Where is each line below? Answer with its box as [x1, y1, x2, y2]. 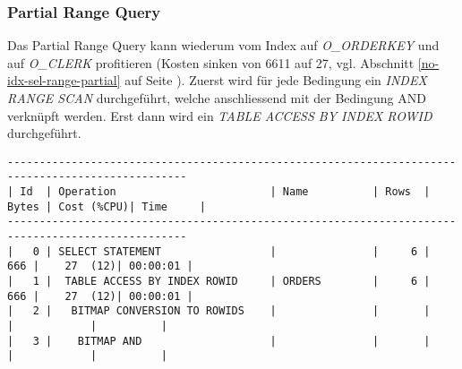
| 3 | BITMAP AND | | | [7, 334, 431, 348]
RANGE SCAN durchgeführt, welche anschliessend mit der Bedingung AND [7, 89, 426, 107]
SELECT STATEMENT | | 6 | [58, 245, 431, 258]
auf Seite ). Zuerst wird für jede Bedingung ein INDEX [124, 71, 427, 90]
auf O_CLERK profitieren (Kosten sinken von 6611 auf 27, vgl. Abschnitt [7, 53, 415, 72]
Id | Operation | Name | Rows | [20, 185, 431, 199]
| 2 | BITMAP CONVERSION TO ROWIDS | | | [7, 305, 431, 318]
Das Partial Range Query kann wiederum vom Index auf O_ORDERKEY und [7, 36, 440, 55]
